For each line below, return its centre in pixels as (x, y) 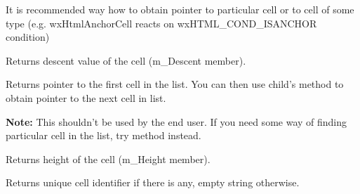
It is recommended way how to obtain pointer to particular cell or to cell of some (180, 9)
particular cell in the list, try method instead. (104, 135)
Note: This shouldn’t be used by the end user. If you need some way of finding (176, 121)
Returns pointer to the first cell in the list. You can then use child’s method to (175, 84)
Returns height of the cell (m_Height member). (108, 159)
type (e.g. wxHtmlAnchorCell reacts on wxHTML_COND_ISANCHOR (161, 23)
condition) (28, 37)
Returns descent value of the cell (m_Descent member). (126, 60)
